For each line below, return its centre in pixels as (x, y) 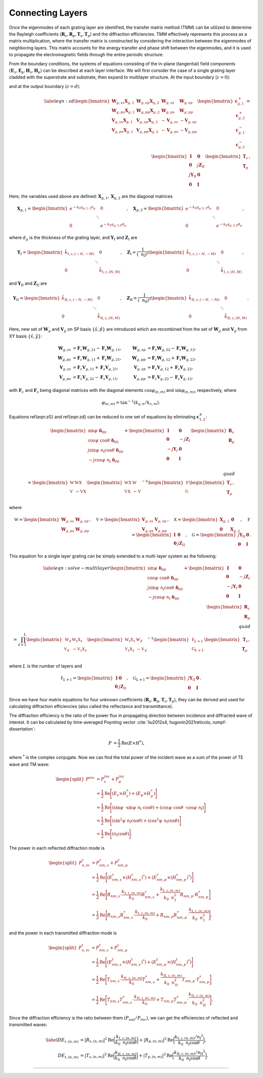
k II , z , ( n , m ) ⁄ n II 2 (189, 1053)
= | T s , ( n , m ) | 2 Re (97, 1056)
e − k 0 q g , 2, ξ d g (229, 226)
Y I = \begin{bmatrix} (40, 253)
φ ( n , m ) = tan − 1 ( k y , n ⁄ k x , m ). (131, 403)
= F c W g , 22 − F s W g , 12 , (172, 348)
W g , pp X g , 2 (148, 111)
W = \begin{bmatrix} (37, 520)
